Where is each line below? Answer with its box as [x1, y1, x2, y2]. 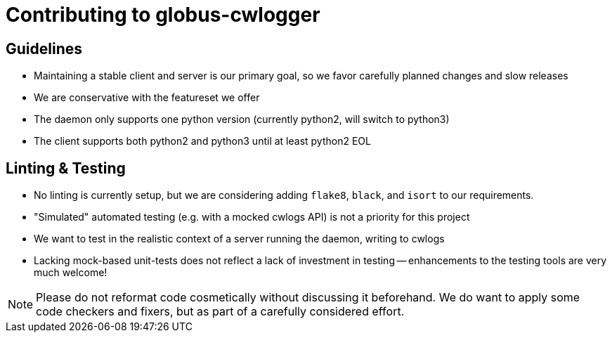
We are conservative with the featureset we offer [34, 91, 260, 104]
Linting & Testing [6, 159, 126, 177]
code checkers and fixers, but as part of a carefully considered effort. [36, 304, 405, 319]
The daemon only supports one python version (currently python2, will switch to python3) [34, 113, 450, 126]
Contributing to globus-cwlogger [6, 3, 320, 27]
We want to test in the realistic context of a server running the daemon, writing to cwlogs [34, 233, 445, 245]
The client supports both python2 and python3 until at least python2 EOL [34, 135, 371, 148]
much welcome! [34, 266, 108, 279]
